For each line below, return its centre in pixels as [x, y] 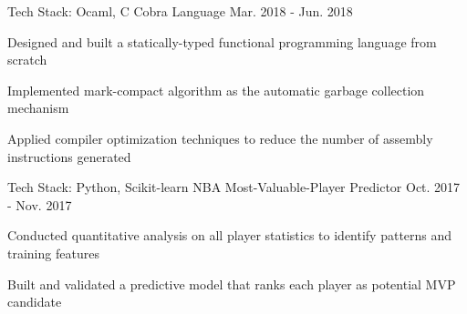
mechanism [38, 108]
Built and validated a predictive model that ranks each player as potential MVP [232, 284]
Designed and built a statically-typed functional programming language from [222, 41]
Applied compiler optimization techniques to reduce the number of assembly [220, 138]
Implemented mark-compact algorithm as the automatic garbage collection [216, 90]
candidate [35, 302]
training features [53, 253]
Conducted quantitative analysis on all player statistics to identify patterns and [230, 235]
